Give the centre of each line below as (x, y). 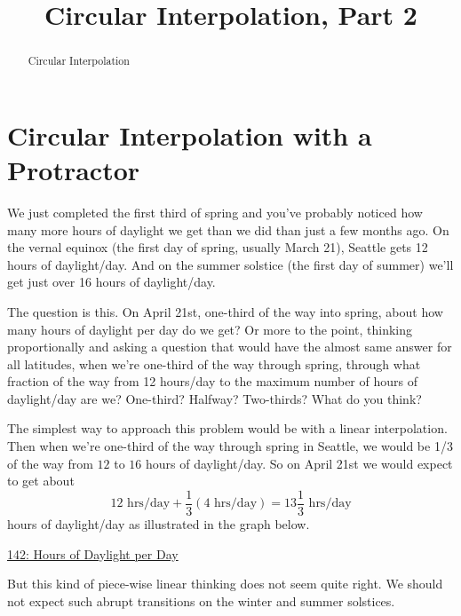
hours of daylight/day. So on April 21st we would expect (299, 463)
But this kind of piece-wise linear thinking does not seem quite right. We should (225, 584)
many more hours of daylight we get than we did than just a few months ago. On (228, 229)
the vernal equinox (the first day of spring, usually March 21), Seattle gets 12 (218, 247)
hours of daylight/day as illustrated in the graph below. (159, 523)
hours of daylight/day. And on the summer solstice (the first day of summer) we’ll (230, 264)
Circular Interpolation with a (190, 134)
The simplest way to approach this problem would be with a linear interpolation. (227, 428)
